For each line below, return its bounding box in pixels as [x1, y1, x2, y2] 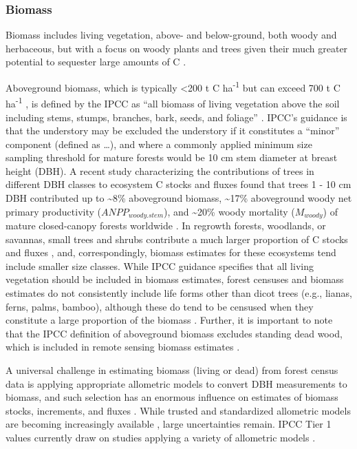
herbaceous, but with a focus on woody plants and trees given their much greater [6, 41, 348, 55]
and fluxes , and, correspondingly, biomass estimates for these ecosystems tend [6, 245, 336, 260]
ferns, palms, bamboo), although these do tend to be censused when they [6, 299, 314, 313]
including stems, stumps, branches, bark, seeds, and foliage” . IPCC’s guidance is [6, 109, 347, 124]
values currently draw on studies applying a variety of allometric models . [6, 430, 316, 445]
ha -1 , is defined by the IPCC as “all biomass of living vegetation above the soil [6, 94, 340, 110]
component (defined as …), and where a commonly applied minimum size [6, 136, 312, 151]
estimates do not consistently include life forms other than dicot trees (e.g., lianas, [6, 286, 352, 300]
